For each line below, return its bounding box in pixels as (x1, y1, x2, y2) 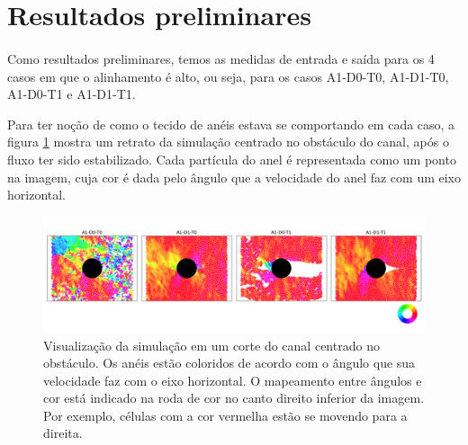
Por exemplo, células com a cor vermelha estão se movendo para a (43, 405, 408, 424)
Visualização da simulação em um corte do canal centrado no (43, 335, 380, 354)
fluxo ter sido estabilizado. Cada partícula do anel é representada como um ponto (7, 149, 456, 168)
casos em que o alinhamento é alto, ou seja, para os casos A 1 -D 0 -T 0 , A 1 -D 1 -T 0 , (7, 67, 449, 85)
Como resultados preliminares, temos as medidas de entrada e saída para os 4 (7, 49, 435, 67)
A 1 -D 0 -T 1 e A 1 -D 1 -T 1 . (7, 85, 136, 103)
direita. (43, 423, 83, 442)
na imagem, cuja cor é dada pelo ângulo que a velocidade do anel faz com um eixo (7, 167, 461, 186)
